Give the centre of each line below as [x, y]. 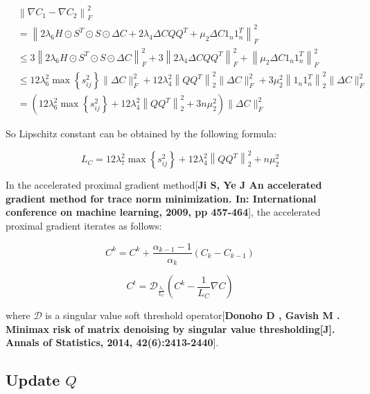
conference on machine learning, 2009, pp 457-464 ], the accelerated [163, 212]
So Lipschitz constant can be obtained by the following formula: [141, 134]
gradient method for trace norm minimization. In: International [161, 198]
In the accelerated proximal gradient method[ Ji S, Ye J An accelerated [164, 185]
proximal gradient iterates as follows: [84, 225]
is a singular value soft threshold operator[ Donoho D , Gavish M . [193, 315]
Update [33, 380]
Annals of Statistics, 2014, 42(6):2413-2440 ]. [112, 342]
